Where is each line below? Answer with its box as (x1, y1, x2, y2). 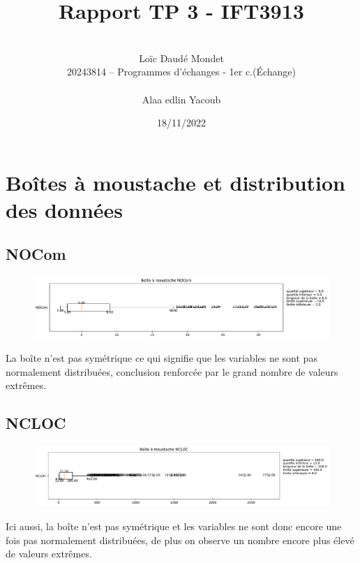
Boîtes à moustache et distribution (6, 168, 345, 196)
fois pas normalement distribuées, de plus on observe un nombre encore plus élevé (6, 532, 354, 547)
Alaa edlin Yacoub (142, 92, 221, 106)
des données (6, 195, 123, 224)
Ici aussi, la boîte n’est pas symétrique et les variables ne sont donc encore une (6, 519, 342, 534)
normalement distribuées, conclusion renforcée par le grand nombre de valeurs (6, 364, 338, 379)
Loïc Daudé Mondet (139, 50, 224, 65)
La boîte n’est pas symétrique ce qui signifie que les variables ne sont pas (6, 351, 317, 365)
